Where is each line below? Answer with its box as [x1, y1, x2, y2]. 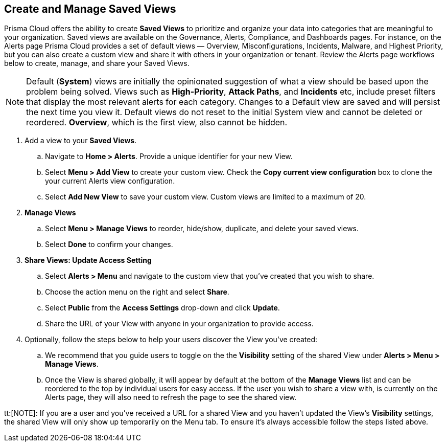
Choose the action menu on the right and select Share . [45, 287, 229, 297]
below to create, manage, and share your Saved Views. [4, 59, 190, 68]
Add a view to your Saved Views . [25, 136, 137, 145]
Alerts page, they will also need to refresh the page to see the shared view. [45, 393, 297, 402]
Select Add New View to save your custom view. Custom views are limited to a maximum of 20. [45, 192, 366, 202]
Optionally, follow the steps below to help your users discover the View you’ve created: [25, 335, 318, 344]
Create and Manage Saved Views [4, 3, 176, 15]
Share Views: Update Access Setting [25, 256, 152, 265]
